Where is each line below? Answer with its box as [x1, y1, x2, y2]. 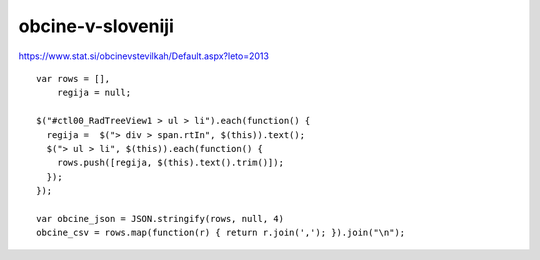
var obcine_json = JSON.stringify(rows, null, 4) [36, 213, 285, 224]
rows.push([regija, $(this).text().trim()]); [56, 157, 285, 169]
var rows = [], [36, 73, 111, 84]
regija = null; [56, 87, 132, 99]
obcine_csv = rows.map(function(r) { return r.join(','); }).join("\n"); [36, 227, 406, 239]
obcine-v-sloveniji [18, 15, 174, 37]
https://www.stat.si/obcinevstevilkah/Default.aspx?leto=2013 [18, 50, 270, 62]
